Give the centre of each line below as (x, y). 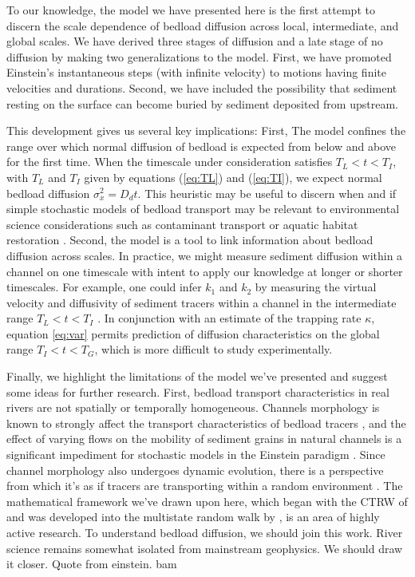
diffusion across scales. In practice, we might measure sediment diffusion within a (205, 255)
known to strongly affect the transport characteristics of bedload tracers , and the (206, 423)
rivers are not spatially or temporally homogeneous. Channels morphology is (193, 407)
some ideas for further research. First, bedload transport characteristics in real (198, 391)
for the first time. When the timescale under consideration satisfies (170, 162)
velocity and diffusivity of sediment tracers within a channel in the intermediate (202, 302)
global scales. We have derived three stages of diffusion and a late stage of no (195, 41)
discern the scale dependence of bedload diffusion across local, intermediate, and (203, 25)
